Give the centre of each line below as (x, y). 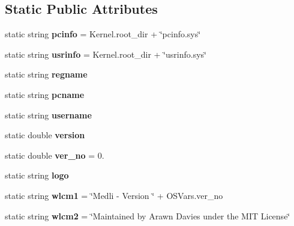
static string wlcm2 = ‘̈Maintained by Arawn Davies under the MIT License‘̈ (148, 215)
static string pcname (45, 94)
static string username (48, 115)
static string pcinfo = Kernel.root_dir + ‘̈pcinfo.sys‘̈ (103, 34)
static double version (45, 135)
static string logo (37, 175)
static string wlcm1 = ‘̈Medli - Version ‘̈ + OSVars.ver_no (114, 195)
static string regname (46, 74)
